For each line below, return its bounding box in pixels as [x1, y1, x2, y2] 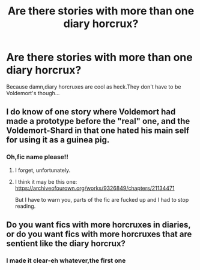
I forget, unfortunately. [14, 166, 71, 174]
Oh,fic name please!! [6, 153, 69, 161]
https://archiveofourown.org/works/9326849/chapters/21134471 [14, 184, 175, 192]
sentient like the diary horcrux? [6, 238, 126, 249]
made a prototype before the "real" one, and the [6, 116, 190, 126]
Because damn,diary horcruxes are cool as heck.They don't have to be [6, 83, 181, 90]
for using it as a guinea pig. [6, 135, 110, 145]
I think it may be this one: [14, 178, 77, 185]
